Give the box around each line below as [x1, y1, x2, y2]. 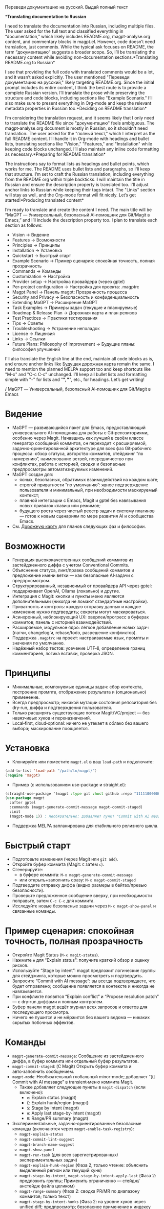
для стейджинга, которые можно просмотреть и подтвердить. [12, 972, 143, 978]
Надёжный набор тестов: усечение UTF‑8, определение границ [12, 645, 145, 651]
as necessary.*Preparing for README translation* [5, 151, 106, 157]
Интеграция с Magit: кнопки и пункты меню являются [12, 593, 124, 599]
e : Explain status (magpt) [26, 1094, 77, 1100]
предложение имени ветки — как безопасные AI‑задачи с [12, 572, 134, 578]
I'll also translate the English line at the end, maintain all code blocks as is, [5, 356, 154, 361]
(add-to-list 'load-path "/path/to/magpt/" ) [5, 768, 97, 773]
